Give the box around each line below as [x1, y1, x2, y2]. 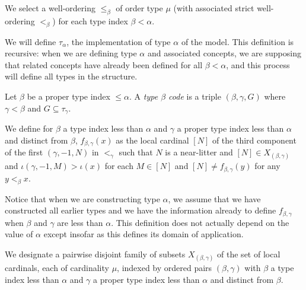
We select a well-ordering [5, 2, 95, 14]
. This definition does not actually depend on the [111, 216, 289, 228]
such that [119, 146, 153, 158]
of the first [5, 146, 43, 158]
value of [5, 228, 33, 240]
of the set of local [217, 247, 280, 260]
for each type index [58, 14, 128, 27]
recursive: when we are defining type [5, 47, 137, 59]
